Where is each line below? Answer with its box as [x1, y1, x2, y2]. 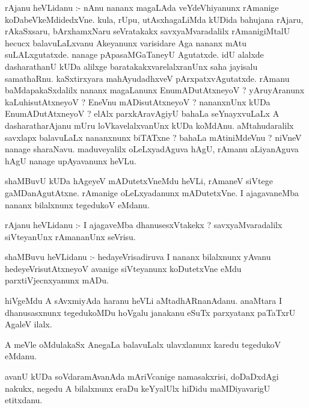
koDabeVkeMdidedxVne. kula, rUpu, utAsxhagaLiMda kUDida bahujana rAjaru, [5, 13, 304, 25]
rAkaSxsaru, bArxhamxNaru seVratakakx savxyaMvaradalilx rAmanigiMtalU [5, 25, 290, 37]
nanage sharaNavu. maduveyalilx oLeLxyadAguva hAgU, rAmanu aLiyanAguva [5, 143, 299, 155]
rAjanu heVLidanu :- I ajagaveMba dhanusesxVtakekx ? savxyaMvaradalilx [5, 218, 283, 231]
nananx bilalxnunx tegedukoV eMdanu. [5, 198, 150, 211]
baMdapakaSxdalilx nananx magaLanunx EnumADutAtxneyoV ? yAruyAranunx [5, 84, 305, 96]
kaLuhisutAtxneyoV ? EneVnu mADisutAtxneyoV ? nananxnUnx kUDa [5, 95, 271, 108]
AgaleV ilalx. [5, 318, 52, 330]
